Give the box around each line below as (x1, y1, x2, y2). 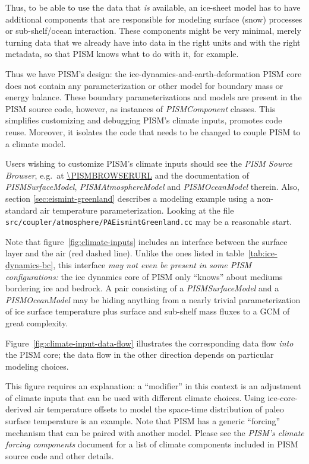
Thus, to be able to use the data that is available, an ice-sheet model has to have (5, 1, 301, 13)
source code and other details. (5, 449, 114, 462)
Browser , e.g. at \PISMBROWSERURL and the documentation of (5, 169, 249, 181)
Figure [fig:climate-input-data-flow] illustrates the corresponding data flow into (5, 336, 294, 349)
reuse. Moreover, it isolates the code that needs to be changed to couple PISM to (5, 125, 301, 138)
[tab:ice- (248, 247, 278, 259)
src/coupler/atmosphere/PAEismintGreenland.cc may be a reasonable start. (5, 215, 292, 228)
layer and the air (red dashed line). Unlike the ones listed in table (5, 247, 244, 259)
